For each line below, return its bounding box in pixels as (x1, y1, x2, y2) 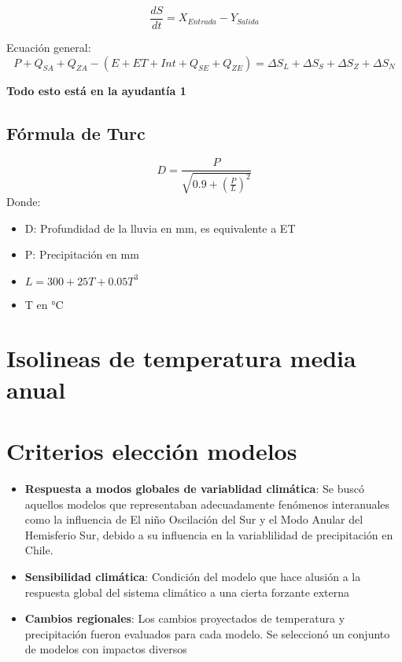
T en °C (24, 296, 64, 312)
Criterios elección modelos (6, 435, 297, 467)
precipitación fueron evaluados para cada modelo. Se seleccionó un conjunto (24, 625, 390, 642)
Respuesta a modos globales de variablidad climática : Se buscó (24, 480, 364, 496)
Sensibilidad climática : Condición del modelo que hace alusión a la (24, 568, 361, 584)
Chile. (24, 542, 53, 558)
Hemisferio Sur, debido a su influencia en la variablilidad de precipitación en (24, 526, 393, 542)
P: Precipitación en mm (24, 246, 139, 263)
